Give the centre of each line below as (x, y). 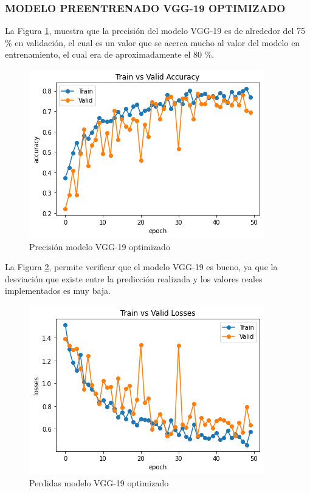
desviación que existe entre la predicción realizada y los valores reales (134, 278)
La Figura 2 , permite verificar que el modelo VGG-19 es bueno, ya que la (141, 267)
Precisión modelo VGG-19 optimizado (100, 246)
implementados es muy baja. (58, 291)
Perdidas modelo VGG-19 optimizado (99, 482)
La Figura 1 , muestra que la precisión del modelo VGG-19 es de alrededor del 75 (155, 31)
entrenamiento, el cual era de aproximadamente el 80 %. (110, 54)
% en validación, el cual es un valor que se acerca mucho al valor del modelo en (153, 42)
